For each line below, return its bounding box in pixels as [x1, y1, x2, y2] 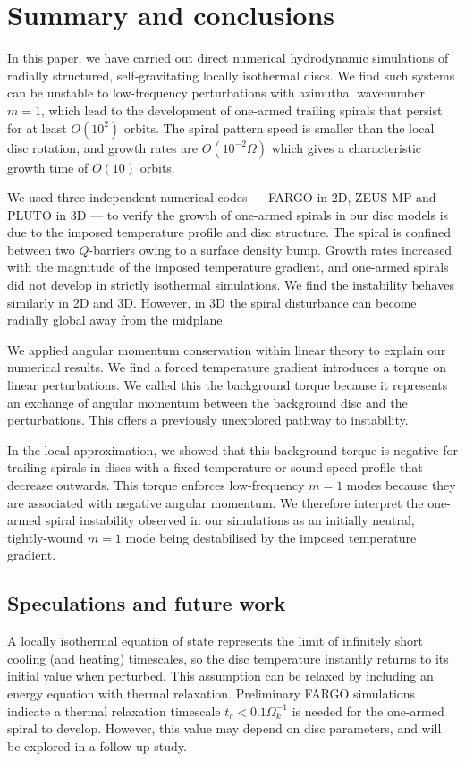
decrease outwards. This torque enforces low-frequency [7, 476, 305, 494]
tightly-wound [7, 528, 84, 546]
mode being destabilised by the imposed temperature [125, 528, 417, 546]
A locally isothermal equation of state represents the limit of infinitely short [7, 631, 423, 650]
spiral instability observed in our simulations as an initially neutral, [45, 511, 415, 529]
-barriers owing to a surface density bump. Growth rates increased [89, 240, 452, 258]
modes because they [346, 476, 456, 494]
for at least [7, 118, 67, 137]
